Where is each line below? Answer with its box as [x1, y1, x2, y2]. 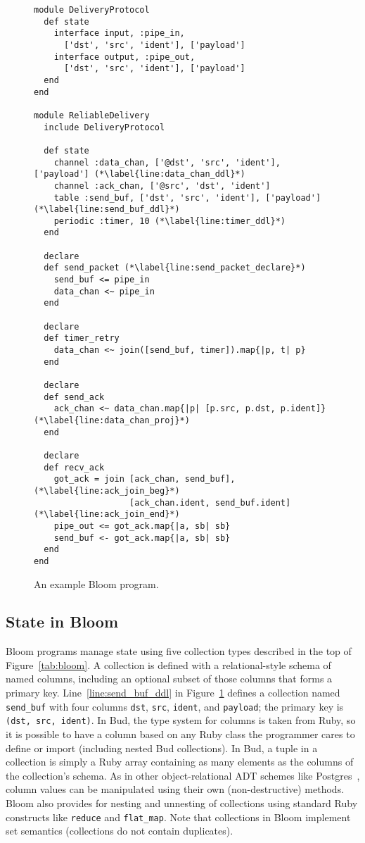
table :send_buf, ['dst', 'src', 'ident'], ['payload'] [53, 192, 321, 203]
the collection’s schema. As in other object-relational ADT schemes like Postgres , [6, 768, 360, 782]
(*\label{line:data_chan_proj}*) [34, 415, 190, 425]
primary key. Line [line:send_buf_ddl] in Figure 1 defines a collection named [6, 685, 340, 700]
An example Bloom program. [34, 576, 159, 591]
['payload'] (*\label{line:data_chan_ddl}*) [34, 169, 245, 180]
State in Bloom [6, 611, 119, 632]
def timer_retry [44, 333, 120, 344]
